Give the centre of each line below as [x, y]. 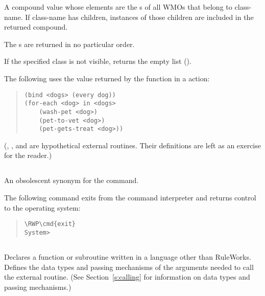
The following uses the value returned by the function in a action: [107, 78]
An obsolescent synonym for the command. [71, 180]
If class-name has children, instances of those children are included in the [139, 17]
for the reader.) [28, 155]
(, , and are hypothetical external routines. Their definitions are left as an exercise [132, 145]
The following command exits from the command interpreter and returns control [130, 198]
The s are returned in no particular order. [69, 44]
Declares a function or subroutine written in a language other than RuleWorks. [128, 256]
